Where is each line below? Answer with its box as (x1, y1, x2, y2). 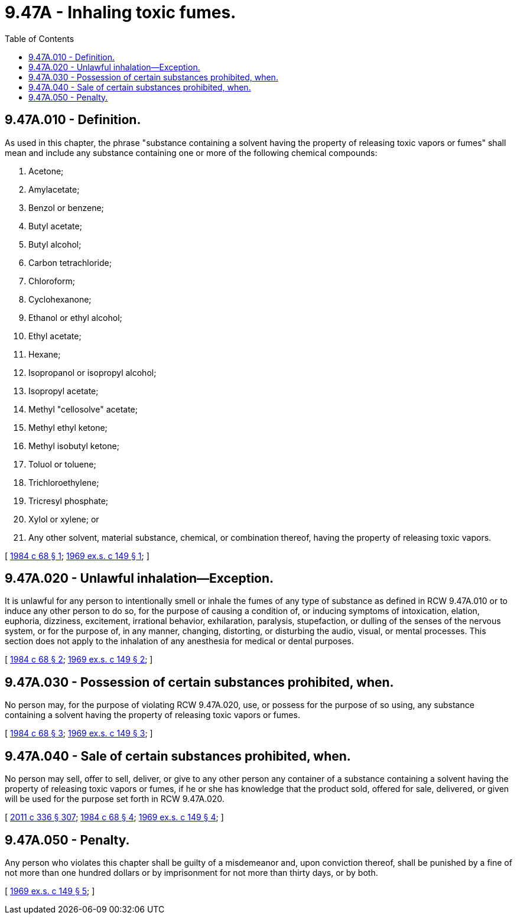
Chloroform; (28, 275, 75, 286)
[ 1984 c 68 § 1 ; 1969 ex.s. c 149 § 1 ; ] (5, 550, 149, 561)
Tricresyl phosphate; (28, 495, 109, 506)
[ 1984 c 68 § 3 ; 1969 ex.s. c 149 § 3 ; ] (5, 728, 153, 739)
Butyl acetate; (28, 220, 82, 231)
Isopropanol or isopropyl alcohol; (28, 367, 157, 378)
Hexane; (28, 349, 61, 359)
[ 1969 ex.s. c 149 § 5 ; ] (5, 885, 95, 896)
